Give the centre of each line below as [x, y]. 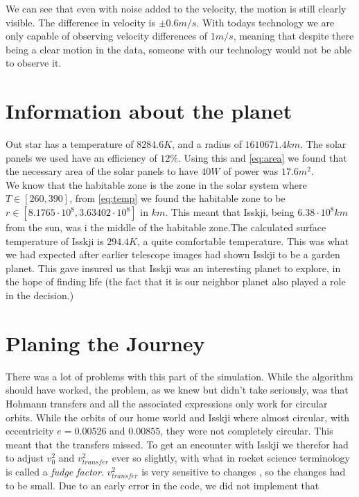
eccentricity [30, 431]
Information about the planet [149, 111]
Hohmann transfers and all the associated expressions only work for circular [167, 403]
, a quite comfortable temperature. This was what [243, 241]
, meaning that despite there [294, 36]
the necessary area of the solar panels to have [102, 171]
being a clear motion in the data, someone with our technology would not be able [179, 49]
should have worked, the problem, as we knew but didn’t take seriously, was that [177, 390]
